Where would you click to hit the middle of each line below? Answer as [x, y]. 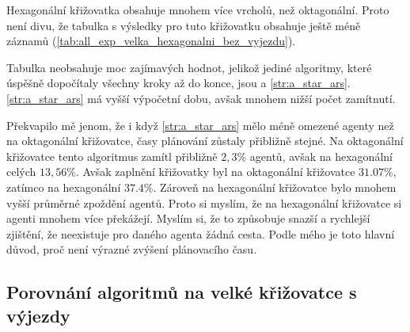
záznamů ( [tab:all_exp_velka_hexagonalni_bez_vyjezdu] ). [151, 41]
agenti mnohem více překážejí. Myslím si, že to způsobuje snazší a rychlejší [188, 218]
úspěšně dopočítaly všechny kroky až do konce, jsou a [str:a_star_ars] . [178, 83]
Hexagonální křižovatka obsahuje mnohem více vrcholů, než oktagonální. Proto [198, 10]
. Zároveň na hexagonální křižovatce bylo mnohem [275, 187]
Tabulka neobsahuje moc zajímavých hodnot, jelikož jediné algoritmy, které [189, 67]
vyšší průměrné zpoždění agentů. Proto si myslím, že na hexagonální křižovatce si [204, 202]
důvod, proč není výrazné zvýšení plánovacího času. [132, 249]
